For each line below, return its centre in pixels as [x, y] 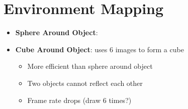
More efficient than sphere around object [90, 66]
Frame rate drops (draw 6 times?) [79, 100]
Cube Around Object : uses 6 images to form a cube [100, 49]
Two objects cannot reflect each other [85, 83]
